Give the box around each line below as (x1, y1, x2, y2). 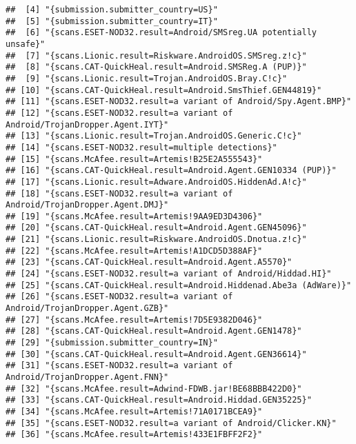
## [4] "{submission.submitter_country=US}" (6, 5, 218, 14)
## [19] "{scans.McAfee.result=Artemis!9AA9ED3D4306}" (6, 211, 263, 221)
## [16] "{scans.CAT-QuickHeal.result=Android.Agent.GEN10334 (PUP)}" (6, 165, 337, 176)
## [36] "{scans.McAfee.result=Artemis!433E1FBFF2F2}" (6, 430, 263, 440)
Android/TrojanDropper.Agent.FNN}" (6, 372, 169, 382)
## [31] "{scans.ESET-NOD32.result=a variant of (6, 361, 233, 371)
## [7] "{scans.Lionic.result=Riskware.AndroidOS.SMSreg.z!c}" (6, 50, 307, 61)
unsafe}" (6, 39, 46, 49)
